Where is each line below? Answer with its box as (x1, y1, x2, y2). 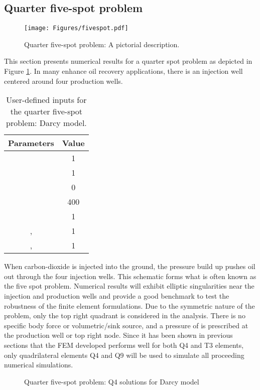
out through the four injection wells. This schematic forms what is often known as (4, 271, 256, 281)
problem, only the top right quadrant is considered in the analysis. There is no (4, 310, 245, 321)
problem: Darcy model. (6, 117, 87, 129)
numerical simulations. (4, 359, 73, 370)
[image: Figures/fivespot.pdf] (24, 25, 128, 32)
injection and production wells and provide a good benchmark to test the (4, 291, 229, 301)
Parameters (8, 137, 54, 149)
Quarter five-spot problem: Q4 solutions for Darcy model (24, 376, 199, 386)
